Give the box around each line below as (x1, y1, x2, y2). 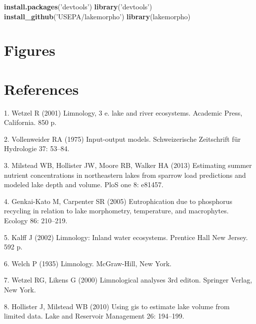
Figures (4, 40, 55, 60)
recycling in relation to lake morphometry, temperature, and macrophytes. (4, 205, 229, 216)
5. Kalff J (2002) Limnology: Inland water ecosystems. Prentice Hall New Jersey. (4, 232, 248, 242)
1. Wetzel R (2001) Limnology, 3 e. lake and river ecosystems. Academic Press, (4, 107, 243, 118)
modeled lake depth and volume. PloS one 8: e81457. (4, 179, 164, 190)
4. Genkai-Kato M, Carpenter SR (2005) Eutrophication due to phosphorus (4, 196, 233, 206)
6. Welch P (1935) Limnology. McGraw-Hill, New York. (4, 258, 171, 268)
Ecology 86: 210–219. (4, 215, 68, 226)
